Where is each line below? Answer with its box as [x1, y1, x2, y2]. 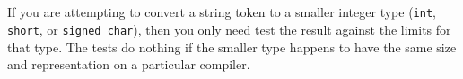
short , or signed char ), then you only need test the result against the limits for [7, 20, 451, 38]
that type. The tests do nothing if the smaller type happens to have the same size [7, 37, 457, 56]
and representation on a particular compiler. [7, 55, 250, 74]
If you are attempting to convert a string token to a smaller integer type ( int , [7, 3, 436, 21]
